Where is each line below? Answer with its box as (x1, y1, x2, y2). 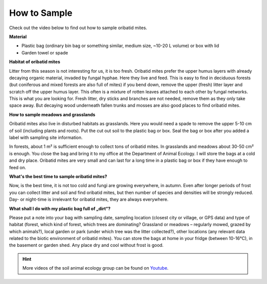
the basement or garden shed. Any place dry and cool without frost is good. (9, 242, 164, 248)
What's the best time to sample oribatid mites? (9, 173, 107, 179)
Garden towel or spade (21, 49, 68, 55)
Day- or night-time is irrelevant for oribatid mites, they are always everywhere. (9, 196, 169, 202)
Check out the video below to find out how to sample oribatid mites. (9, 25, 147, 31)
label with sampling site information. (9, 135, 83, 141)
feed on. (9, 164, 27, 170)
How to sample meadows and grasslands (9, 111, 96, 117)
